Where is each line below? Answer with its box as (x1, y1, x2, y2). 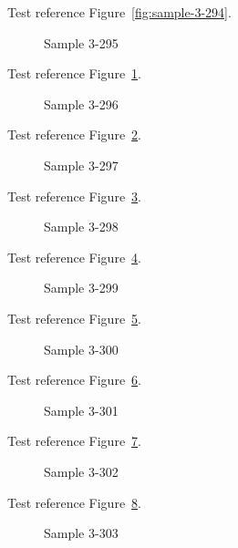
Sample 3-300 (44, 339, 119, 358)
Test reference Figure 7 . (7, 431, 141, 450)
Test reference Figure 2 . (7, 125, 141, 144)
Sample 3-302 (44, 461, 119, 481)
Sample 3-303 (44, 523, 119, 543)
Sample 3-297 (44, 155, 119, 174)
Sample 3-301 (44, 400, 119, 419)
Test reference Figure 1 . (7, 64, 141, 83)
